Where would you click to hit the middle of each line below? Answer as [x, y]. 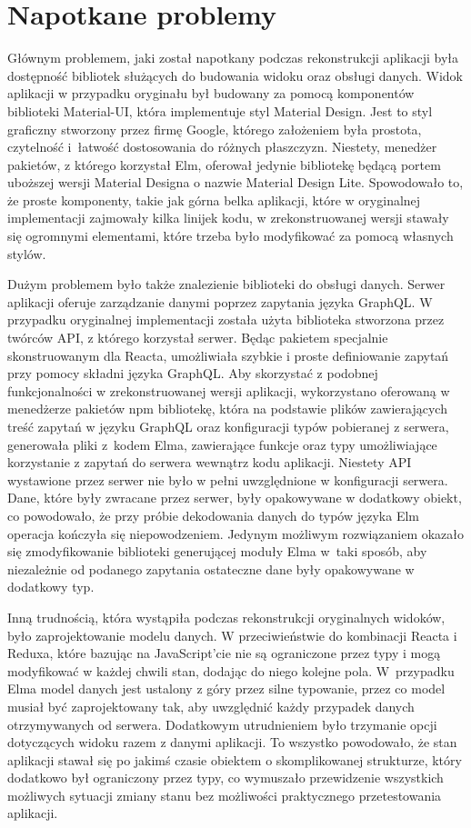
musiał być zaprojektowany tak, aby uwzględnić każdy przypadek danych [211, 706]
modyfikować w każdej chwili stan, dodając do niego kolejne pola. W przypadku [231, 670]
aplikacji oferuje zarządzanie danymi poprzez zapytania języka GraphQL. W [220, 301]
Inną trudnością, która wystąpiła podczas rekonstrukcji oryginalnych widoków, [226, 617]
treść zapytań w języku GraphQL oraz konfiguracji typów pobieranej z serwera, [228, 426]
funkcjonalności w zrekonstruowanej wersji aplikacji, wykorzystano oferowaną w [229, 390]
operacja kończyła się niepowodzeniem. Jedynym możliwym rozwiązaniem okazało [236, 533]
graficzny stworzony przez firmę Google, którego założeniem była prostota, [215, 129]
